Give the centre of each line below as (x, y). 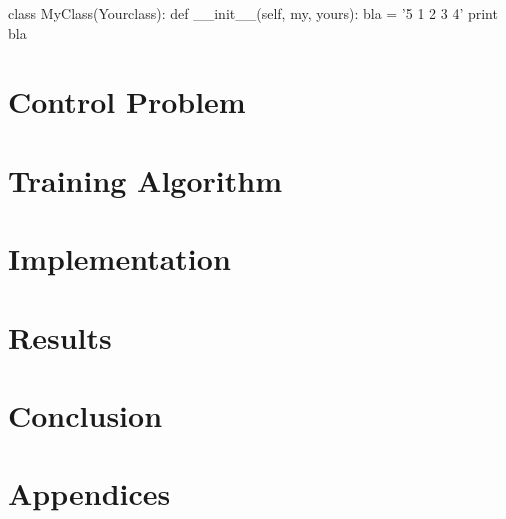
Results (60, 336)
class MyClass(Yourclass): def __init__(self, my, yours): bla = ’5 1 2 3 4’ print (253, 13)
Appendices (89, 493)
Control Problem (127, 101)
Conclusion (85, 414)
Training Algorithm (145, 179)
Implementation (119, 258)
